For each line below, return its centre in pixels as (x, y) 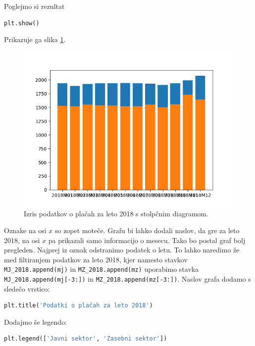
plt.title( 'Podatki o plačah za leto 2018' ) (78, 306)
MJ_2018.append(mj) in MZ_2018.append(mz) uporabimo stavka (102, 269)
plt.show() (22, 23)
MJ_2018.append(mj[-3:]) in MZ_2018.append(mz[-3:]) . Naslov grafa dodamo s (127, 279)
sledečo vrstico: (27, 288)
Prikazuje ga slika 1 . (35, 39)
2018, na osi (22, 240)
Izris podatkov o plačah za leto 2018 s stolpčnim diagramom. (116, 214)
